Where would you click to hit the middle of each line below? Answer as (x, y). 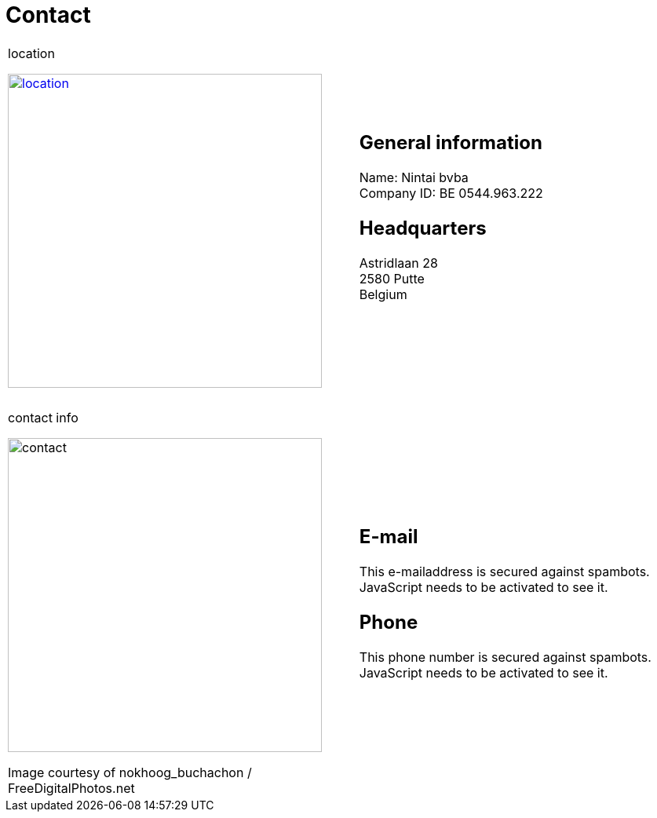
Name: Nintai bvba (414, 177)
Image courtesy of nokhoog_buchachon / (130, 772)
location (31, 53)
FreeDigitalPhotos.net (71, 788)
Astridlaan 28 (398, 263)
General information (451, 142)
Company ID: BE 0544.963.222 (451, 193)
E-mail (389, 536)
